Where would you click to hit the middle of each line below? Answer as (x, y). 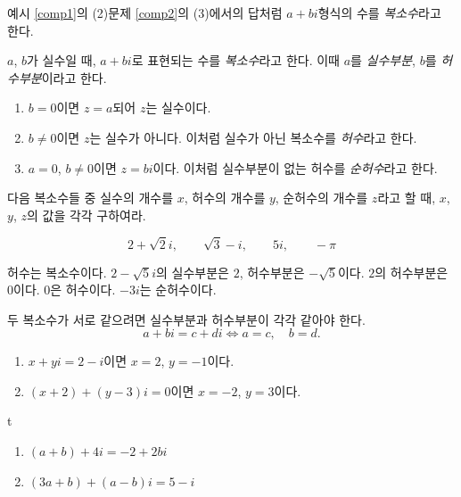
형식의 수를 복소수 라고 (379, 12)
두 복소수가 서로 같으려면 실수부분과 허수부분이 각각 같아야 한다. (186, 319)
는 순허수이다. (178, 290)
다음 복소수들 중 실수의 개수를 (91, 198)
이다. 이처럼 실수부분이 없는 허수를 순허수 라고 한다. (295, 167)
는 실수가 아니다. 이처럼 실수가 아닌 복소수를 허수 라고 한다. (253, 137)
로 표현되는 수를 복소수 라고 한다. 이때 (235, 60)
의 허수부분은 (412, 272)
